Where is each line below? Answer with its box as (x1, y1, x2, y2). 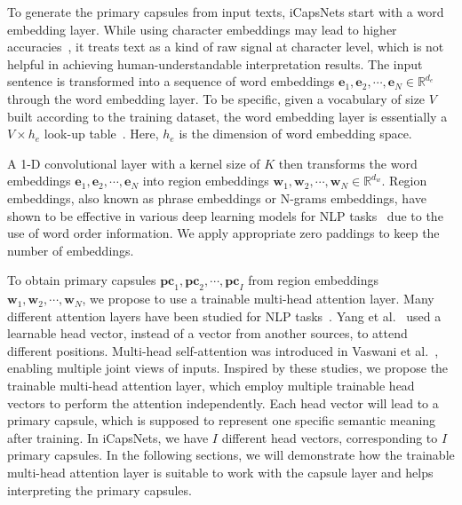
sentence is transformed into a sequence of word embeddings (7, 72, 335, 91)
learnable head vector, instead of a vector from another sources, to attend (7, 324, 408, 343)
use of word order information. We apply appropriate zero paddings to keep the (7, 224, 440, 242)
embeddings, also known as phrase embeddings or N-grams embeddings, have (7, 188, 426, 207)
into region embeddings (142, 171, 269, 190)
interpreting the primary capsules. (7, 480, 192, 499)
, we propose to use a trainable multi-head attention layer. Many (82, 289, 434, 308)
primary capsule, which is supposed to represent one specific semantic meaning (7, 411, 436, 430)
